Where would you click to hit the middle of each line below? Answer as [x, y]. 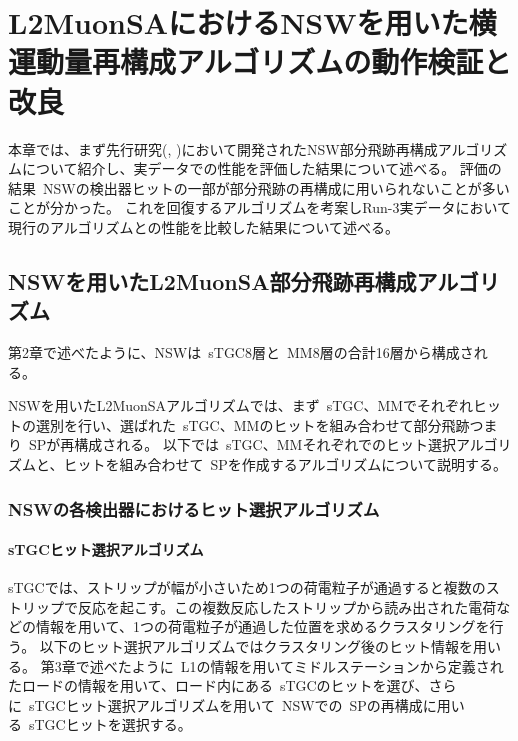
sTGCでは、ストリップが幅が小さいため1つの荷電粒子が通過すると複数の [247, 587]
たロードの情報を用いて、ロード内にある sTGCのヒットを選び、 [218, 685]
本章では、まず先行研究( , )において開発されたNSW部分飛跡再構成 [223, 148]
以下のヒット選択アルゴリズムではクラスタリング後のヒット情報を [256, 646]
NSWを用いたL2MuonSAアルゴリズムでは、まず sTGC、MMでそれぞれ [241, 405]
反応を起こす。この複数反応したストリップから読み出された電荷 [287, 606]
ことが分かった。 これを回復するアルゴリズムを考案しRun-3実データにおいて [259, 207]
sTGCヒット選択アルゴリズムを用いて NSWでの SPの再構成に [232, 704]
